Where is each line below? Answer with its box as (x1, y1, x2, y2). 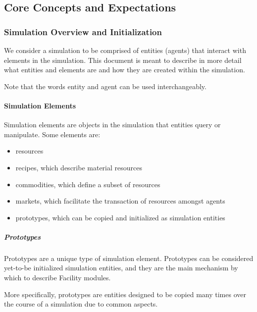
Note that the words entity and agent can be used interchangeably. (4, 81, 206, 91)
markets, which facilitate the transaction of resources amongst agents (15, 196, 225, 206)
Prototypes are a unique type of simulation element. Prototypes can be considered (4, 253, 254, 263)
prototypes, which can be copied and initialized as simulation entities (15, 212, 225, 222)
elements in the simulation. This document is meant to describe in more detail (4, 54, 242, 65)
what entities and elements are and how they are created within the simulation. (4, 64, 245, 75)
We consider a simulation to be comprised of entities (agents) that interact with (4, 45, 246, 55)
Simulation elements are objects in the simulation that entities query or (4, 119, 221, 130)
